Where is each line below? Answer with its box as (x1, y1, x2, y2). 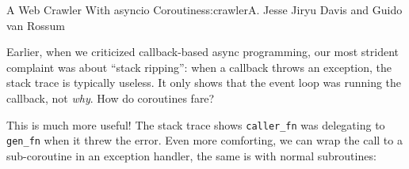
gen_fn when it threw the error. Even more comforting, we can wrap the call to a (6, 132, 403, 148)
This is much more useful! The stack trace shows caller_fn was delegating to (6, 116, 385, 133)
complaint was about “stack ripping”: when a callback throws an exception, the (6, 58, 392, 75)
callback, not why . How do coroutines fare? (6, 89, 215, 106)
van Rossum (6, 17, 65, 33)
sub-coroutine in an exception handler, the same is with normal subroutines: (6, 147, 377, 163)
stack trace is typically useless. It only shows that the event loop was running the (6, 74, 402, 91)
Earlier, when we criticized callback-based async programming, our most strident (6, 43, 399, 60)
